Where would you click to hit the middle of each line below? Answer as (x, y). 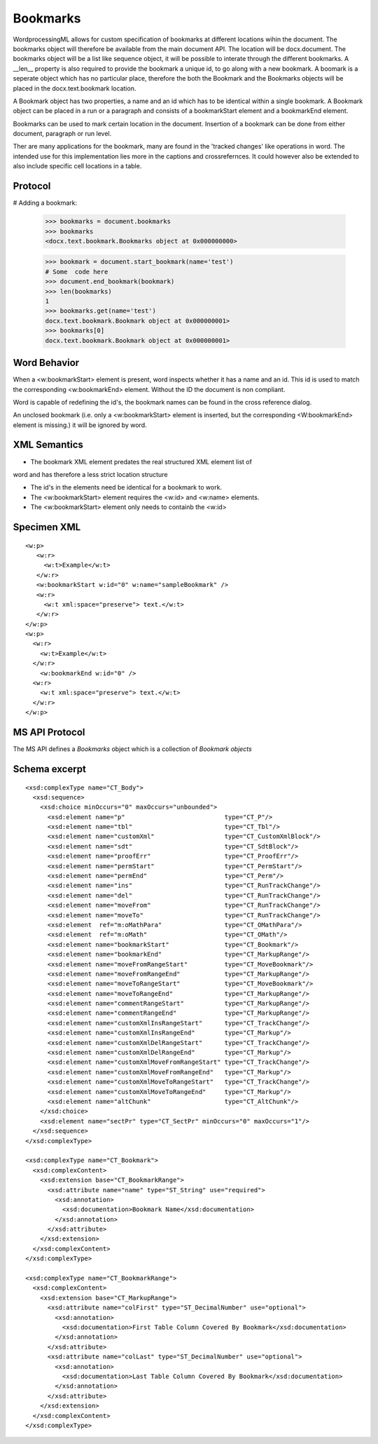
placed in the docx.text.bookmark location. (75, 88)
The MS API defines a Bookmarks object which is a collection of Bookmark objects (132, 749)
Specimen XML (47, 527)
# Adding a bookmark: (45, 203)
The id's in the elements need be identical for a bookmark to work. (126, 487)
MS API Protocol (49, 732)
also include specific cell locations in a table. (77, 166)
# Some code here (77, 271)
